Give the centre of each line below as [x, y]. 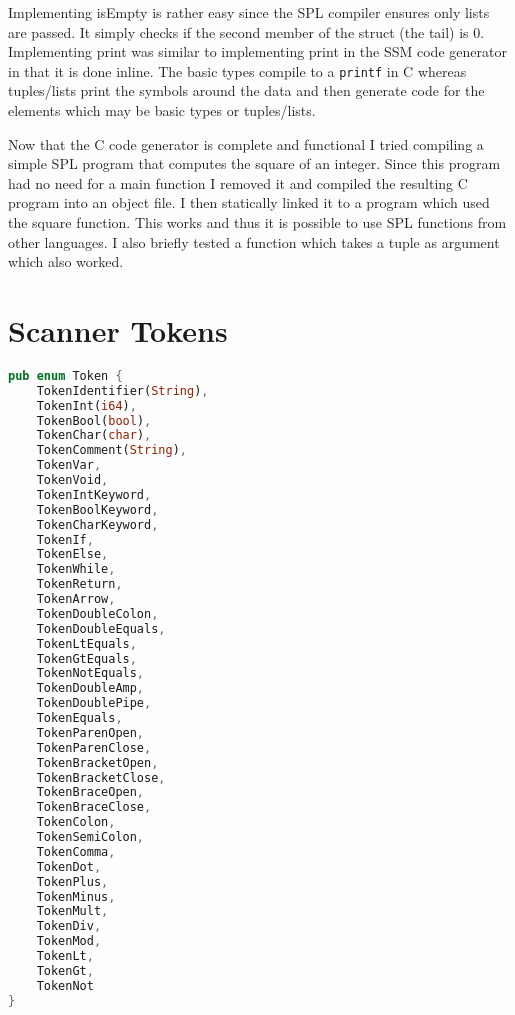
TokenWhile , [76, 569]
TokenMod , [69, 941]
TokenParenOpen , [90, 732]
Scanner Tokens [118, 329]
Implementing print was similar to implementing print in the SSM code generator [257, 51]
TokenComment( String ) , [111, 450]
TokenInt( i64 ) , [86, 405]
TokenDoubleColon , [97, 613]
